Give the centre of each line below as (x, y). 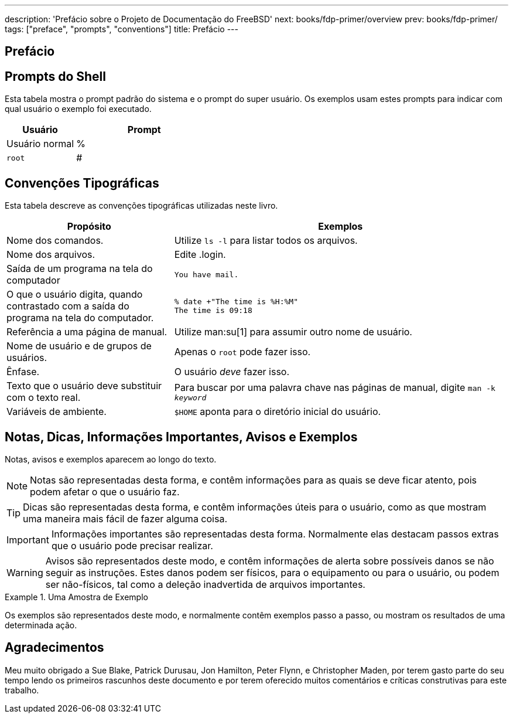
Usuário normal (40, 144)
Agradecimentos (54, 648)
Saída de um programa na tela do (80, 269)
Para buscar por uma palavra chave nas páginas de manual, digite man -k (335, 387)
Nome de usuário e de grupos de (79, 346)
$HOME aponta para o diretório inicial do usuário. (278, 412)
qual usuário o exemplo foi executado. (78, 109)
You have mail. (206, 274)
